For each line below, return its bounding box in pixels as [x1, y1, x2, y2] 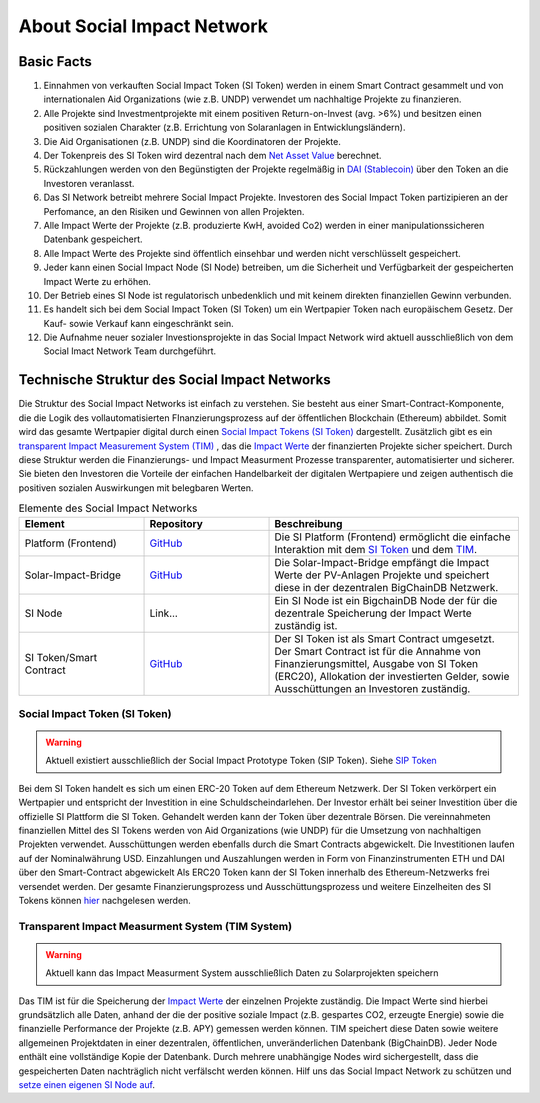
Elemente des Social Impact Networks [18, 501, 198, 515]
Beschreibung [274, 516, 343, 530]
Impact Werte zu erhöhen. [43, 275, 152, 287]
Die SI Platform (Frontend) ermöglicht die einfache [274, 530, 511, 544]
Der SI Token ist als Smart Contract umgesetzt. [274, 631, 495, 645]
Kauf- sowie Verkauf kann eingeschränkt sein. [43, 317, 234, 329]
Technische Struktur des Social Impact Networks [18, 371, 331, 389]
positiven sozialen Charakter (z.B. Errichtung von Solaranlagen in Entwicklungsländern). [43, 121, 406, 134]
